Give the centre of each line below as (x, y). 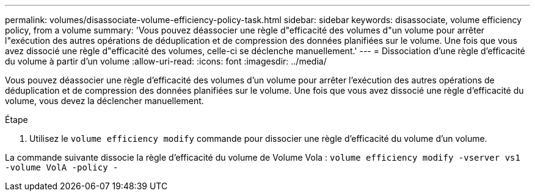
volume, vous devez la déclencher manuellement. (104, 101)
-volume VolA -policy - (62, 167)
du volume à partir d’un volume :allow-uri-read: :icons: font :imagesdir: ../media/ (166, 61)
